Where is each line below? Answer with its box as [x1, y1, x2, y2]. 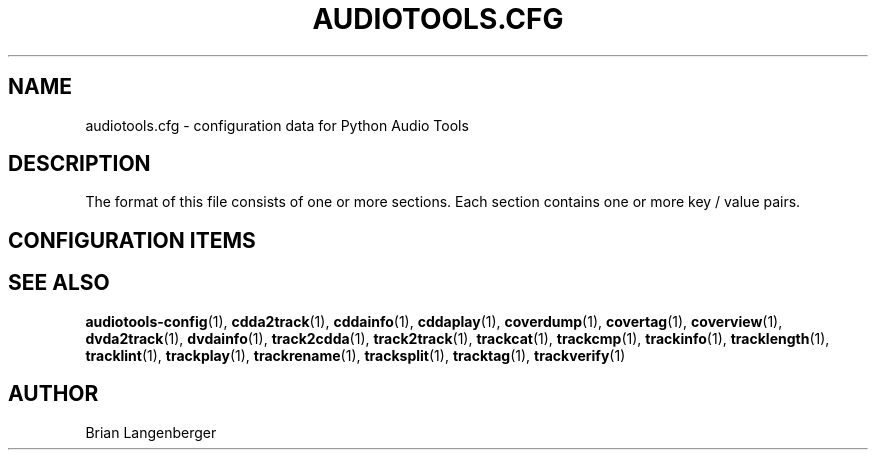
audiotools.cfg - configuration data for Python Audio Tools [85, 116, 469, 134]
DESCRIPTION [8, 151, 151, 177]
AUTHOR [8, 381, 99, 407]
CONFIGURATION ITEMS [8, 227, 256, 253]
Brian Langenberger [85, 423, 217, 441]
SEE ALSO [8, 270, 110, 296]
